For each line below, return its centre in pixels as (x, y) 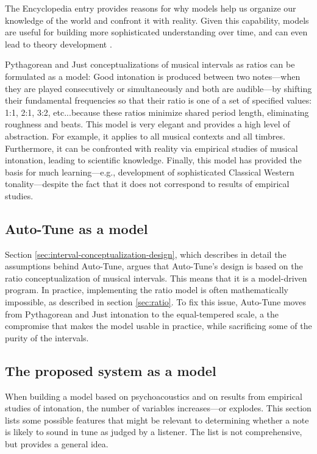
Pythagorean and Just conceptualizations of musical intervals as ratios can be (150, 64)
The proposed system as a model (111, 370)
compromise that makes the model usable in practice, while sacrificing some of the (158, 326)
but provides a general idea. (57, 444)
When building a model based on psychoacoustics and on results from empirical (154, 396)
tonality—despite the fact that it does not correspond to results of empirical (147, 184)
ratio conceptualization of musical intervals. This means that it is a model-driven (156, 278)
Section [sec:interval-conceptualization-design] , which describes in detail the (146, 254)
